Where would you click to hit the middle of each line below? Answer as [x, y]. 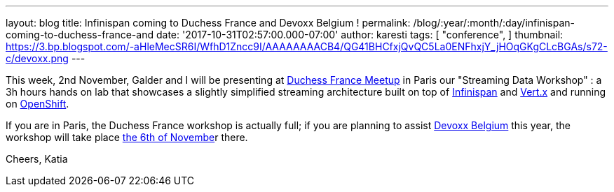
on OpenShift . [37, 104]
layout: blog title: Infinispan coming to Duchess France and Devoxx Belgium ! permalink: [208, 23]
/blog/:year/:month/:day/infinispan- [494, 23]
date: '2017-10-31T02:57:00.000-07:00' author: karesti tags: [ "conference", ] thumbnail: [360, 35]
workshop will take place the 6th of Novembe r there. [127, 137]
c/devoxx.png [37, 58]
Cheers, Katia [37, 159]
